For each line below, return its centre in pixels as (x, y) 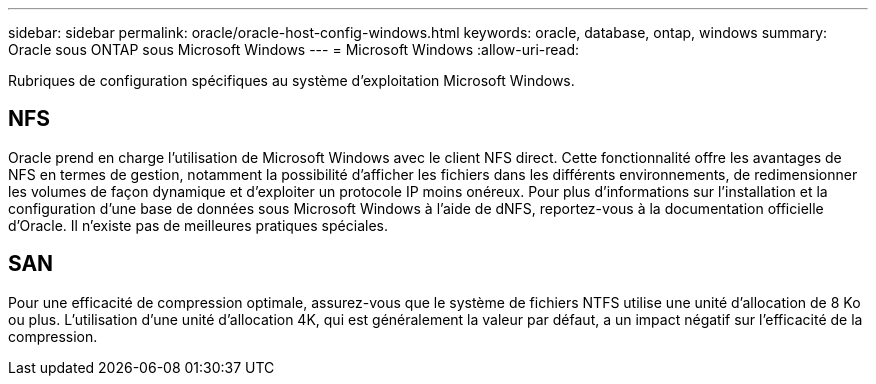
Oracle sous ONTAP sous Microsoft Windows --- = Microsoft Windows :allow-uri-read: (294, 49)
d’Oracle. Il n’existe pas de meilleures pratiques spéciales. (198, 225)
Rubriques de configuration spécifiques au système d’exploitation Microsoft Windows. (291, 80)
